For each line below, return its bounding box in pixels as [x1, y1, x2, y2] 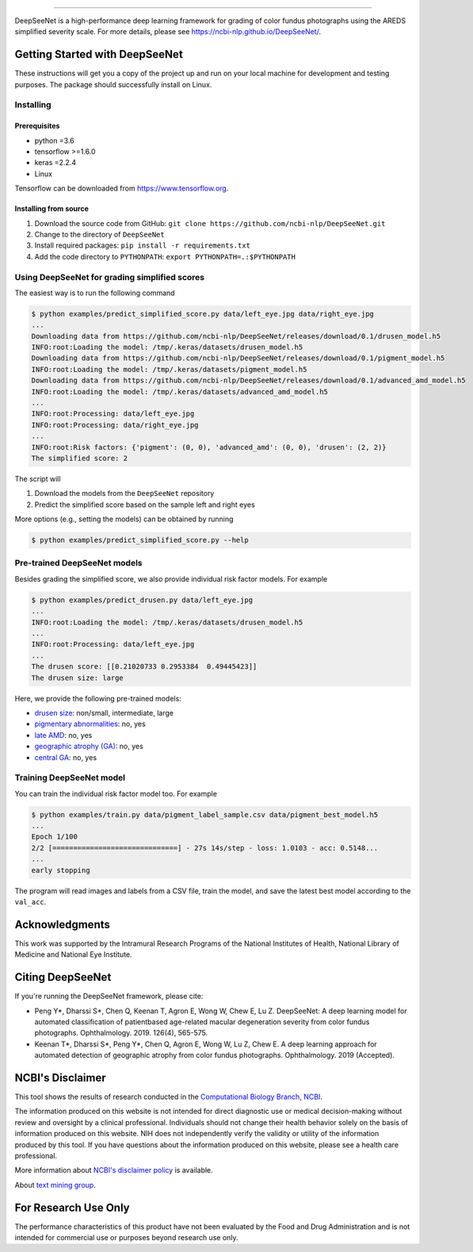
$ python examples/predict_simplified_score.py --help [31, 536, 249, 545]
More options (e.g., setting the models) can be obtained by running [14, 514, 234, 524]
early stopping [31, 866, 90, 874]
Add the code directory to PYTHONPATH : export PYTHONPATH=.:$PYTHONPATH [34, 252, 296, 261]
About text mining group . [14, 1180, 97, 1189]
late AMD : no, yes [34, 730, 93, 739]
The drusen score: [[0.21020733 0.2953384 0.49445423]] [31, 662, 257, 671]
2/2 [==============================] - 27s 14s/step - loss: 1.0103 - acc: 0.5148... [31, 843, 379, 852]
